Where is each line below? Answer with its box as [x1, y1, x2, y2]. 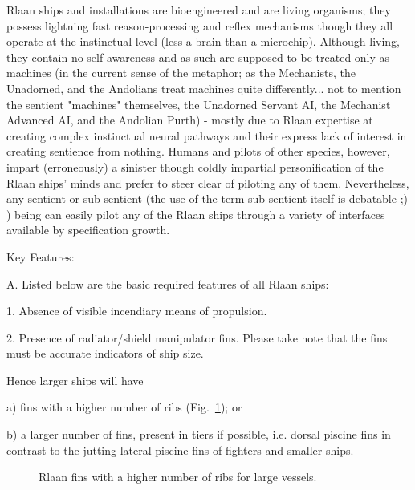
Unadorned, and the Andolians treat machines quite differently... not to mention [6, 79, 401, 96]
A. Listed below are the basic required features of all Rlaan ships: [6, 275, 329, 292]
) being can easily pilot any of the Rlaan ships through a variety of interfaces [6, 205, 385, 222]
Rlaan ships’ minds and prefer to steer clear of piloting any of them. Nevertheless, [6, 174, 409, 191]
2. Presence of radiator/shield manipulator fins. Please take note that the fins [6, 329, 388, 346]
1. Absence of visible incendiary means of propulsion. [6, 302, 267, 319]
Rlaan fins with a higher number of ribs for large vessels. [39, 468, 317, 485]
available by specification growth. [6, 221, 170, 238]
